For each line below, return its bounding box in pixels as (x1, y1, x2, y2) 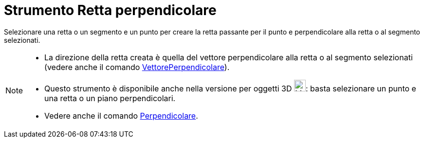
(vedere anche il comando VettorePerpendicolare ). (44, 62, 230, 72)
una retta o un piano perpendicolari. (44, 93, 176, 103)
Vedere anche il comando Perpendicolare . (44, 110, 198, 121)
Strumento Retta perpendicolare (4, 2, 217, 18)
